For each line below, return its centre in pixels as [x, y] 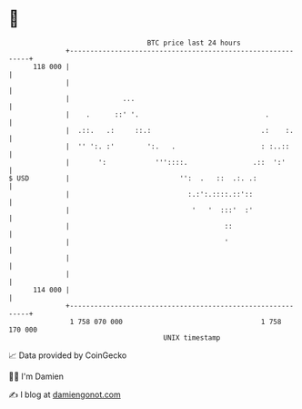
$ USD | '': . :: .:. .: [133, 178]
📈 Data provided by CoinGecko [68, 355]
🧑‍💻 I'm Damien [36, 376]
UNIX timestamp [192, 337]
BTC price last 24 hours [194, 43]
